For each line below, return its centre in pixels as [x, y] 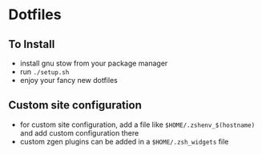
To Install [32, 44]
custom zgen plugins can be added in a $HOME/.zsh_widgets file [124, 141]
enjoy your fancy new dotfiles [69, 80]
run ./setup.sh [44, 72]
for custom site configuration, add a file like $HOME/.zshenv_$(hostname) [137, 124]
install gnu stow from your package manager [94, 63]
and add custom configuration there [79, 132]
